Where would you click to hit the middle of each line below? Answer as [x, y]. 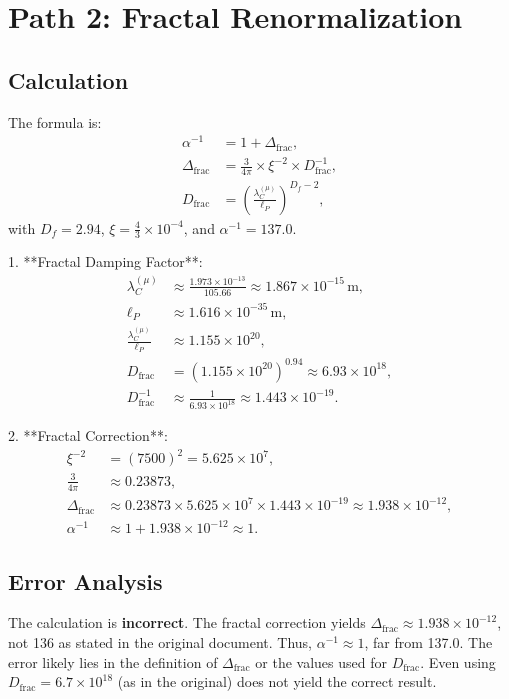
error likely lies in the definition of [113, 661]
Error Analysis [85, 580]
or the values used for [321, 661]
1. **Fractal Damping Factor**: [105, 261]
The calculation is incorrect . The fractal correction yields [187, 622]
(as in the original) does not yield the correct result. [277, 681]
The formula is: [55, 121]
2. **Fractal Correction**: [88, 435]
